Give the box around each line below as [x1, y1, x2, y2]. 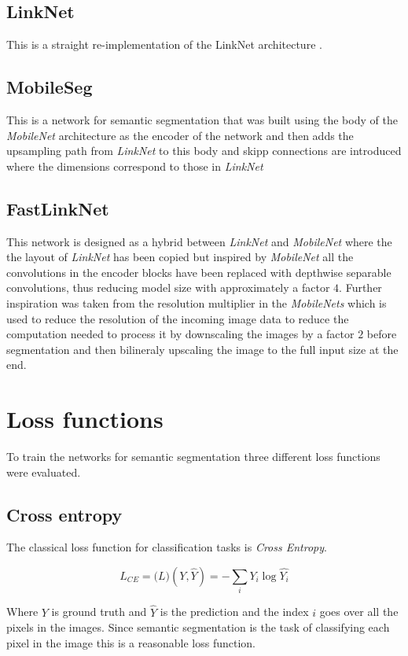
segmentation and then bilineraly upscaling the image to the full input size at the [6, 341, 399, 357]
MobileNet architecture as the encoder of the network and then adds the [6, 127, 354, 143]
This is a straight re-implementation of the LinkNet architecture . [6, 36, 322, 53]
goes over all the [319, 603, 399, 620]
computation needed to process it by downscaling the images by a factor [6, 326, 355, 342]
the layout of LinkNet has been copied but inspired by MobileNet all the [6, 249, 354, 265]
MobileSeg [6, 75, 93, 99]
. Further [339, 279, 382, 296]
